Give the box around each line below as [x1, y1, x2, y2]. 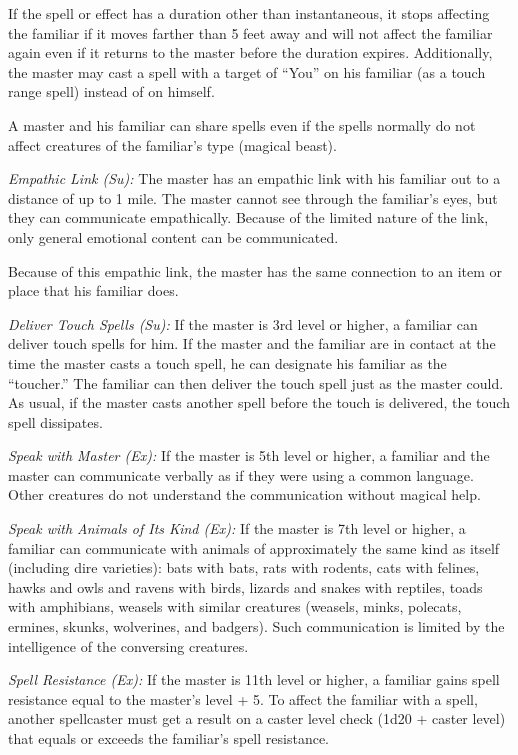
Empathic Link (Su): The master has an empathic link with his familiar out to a [8, 168, 501, 189]
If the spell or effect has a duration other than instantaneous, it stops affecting [8, 3, 490, 23]
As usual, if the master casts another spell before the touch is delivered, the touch [8, 392, 510, 413]
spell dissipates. [8, 411, 103, 432]
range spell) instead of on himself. [8, 81, 215, 102]
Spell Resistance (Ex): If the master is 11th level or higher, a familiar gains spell [8, 669, 500, 690]
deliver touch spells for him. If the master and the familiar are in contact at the [8, 333, 496, 354]
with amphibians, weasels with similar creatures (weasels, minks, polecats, [8, 596, 462, 617]
